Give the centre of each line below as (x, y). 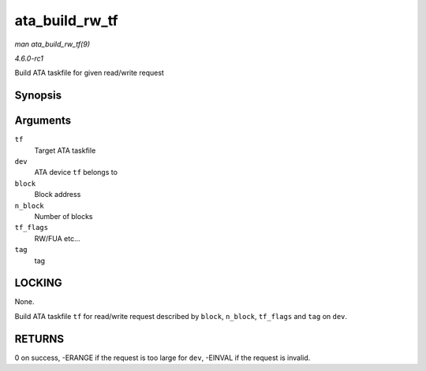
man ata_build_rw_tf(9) (52, 44)
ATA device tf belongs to (76, 173)
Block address (58, 195)
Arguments (43, 121)
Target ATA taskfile (65, 150)
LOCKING (38, 283)
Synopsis (38, 96)
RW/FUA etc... (57, 238)
